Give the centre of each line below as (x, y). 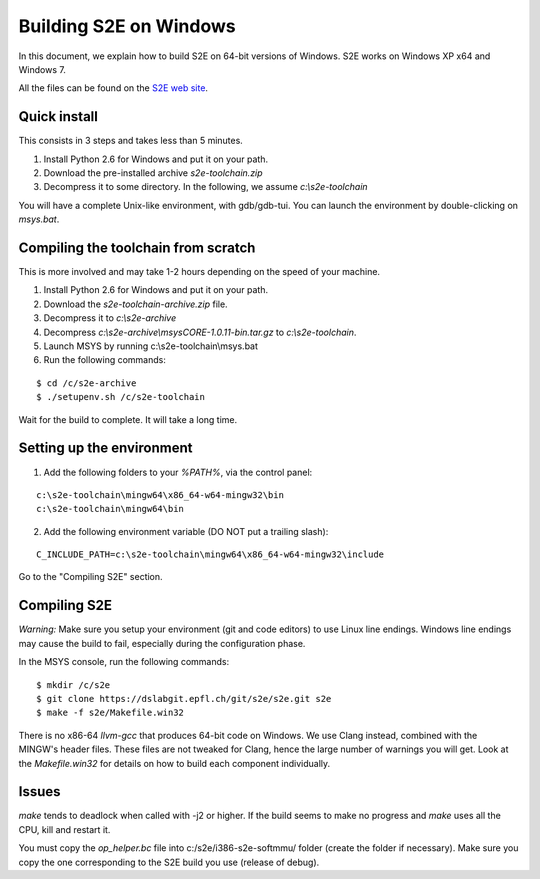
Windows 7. (42, 69)
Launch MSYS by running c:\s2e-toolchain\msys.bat (151, 346)
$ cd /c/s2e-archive (86, 383)
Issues (39, 791)
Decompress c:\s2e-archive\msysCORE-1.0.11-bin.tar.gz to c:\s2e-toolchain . (200, 332)
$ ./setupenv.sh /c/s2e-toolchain (120, 397)
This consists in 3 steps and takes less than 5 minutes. (131, 141)
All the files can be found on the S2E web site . (113, 88)
